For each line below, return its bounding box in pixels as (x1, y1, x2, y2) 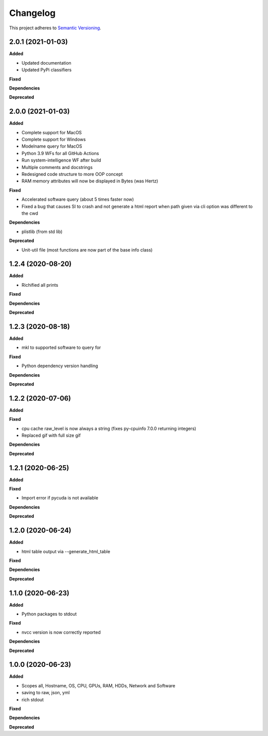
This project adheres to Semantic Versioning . (9, 25, 101, 31)
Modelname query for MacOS (21, 143, 82, 149)
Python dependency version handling (21, 363, 98, 369)
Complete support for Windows (21, 137, 86, 143)
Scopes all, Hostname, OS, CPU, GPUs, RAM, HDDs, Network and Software (21, 682, 176, 688)
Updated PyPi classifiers (21, 67, 72, 73)
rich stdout (21, 696, 44, 703)
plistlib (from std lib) (21, 229, 63, 235)
